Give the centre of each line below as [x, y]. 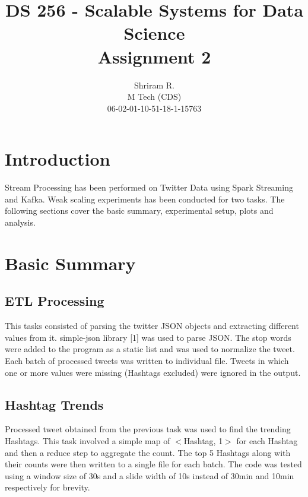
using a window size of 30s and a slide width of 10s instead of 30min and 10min [150, 475]
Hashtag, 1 [203, 440]
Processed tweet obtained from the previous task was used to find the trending [148, 429]
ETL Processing [55, 301]
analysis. [20, 222]
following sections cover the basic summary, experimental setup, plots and [139, 210]
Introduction [58, 159]
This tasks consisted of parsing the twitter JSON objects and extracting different [152, 326]
